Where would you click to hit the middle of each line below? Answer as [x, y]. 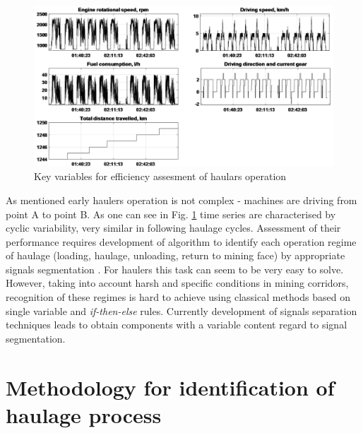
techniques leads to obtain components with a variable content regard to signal [177, 325]
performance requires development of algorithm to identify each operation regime [181, 241]
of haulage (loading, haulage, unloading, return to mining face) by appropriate [175, 255]
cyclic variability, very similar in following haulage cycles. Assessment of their [173, 228]
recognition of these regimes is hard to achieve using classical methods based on [178, 297]
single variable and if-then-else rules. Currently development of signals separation [181, 310]
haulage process [84, 414]
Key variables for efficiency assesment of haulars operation [160, 176]
